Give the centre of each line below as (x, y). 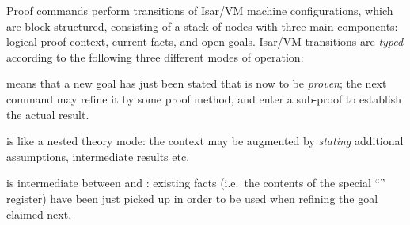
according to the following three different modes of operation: (155, 56)
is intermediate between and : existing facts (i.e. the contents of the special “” (196, 183)
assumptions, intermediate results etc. (98, 156)
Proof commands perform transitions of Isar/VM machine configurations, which (200, 10)
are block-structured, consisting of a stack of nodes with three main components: (202, 26)
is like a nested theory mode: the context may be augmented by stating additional (205, 141)
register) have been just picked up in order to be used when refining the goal (192, 198)
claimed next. (39, 214)
